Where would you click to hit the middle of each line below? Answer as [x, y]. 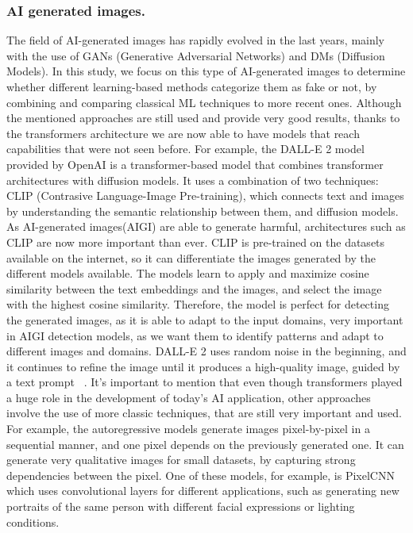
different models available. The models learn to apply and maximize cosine [188, 273]
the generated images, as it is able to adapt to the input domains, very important [205, 319]
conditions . [33, 521]
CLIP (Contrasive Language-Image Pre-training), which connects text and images [205, 196]
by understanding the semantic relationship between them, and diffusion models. [203, 211]
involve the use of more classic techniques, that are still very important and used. [204, 413]
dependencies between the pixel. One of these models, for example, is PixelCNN [201, 475]
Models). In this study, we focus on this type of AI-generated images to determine [206, 71]
